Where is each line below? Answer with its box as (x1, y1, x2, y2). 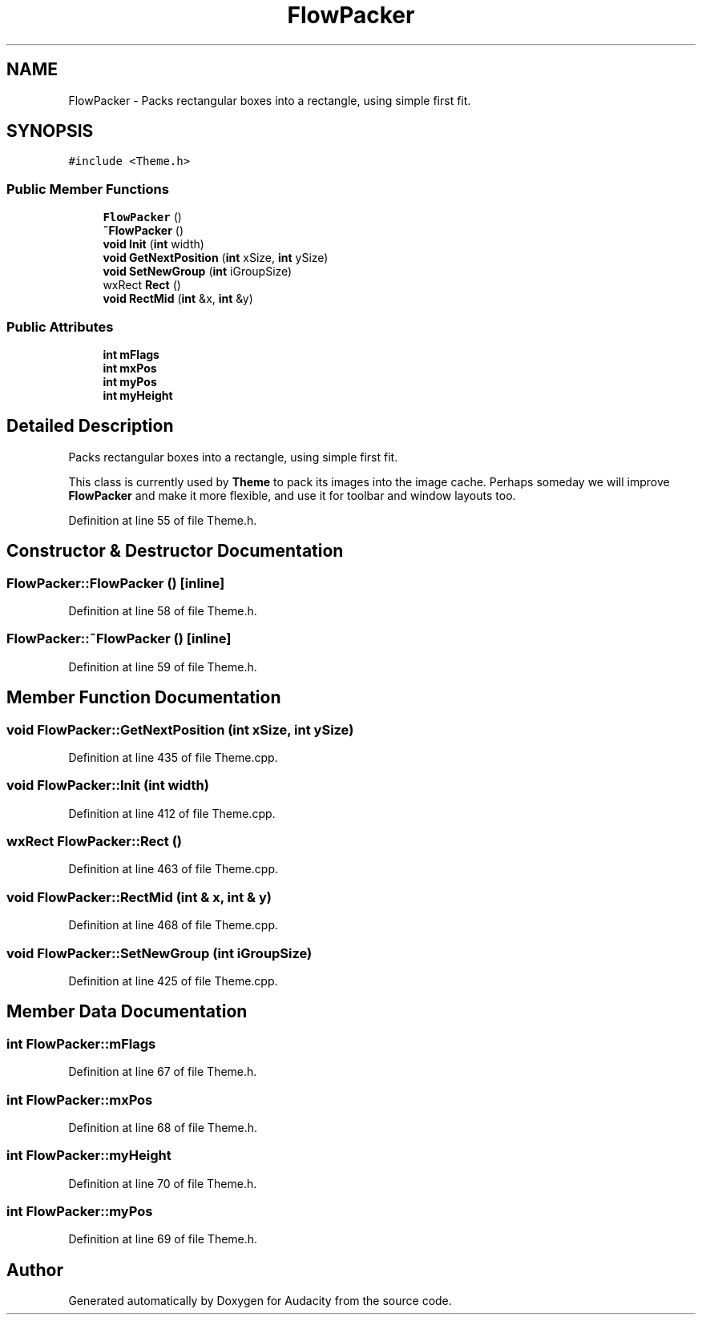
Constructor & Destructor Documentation (6, 541, 344, 562)
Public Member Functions (6, 180, 169, 197)
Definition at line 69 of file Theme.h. (68, 1232, 258, 1246)
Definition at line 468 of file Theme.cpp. (68, 918, 279, 932)
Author (6, 1259, 63, 1280)
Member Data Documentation (6, 1001, 248, 1022)
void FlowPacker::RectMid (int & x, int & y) (6, 888, 272, 905)
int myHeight (103, 388, 173, 402)
